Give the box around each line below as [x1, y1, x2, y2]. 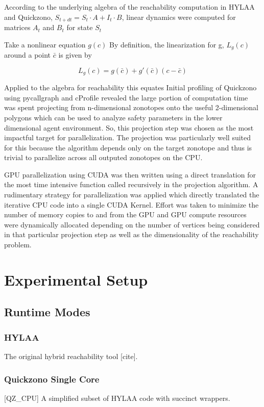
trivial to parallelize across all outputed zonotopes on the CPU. [4, 152, 203, 163]
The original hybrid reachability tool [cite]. [4, 351, 138, 362]
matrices [4, 22, 31, 33]
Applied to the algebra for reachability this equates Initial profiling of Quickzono [4, 82, 257, 93]
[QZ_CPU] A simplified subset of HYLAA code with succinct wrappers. [4, 392, 230, 403]
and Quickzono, [4, 11, 53, 22]
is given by [58, 49, 92, 60]
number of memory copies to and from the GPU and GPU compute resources [4, 209, 247, 220]
